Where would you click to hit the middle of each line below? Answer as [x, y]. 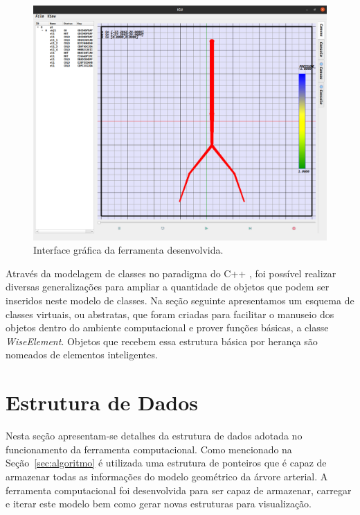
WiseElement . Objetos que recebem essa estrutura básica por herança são [162, 341]
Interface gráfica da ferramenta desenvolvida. [128, 250]
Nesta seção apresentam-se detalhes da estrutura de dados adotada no [154, 436]
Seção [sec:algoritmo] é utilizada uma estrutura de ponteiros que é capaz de [166, 463]
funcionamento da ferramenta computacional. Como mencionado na [149, 449]
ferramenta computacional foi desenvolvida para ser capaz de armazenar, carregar [179, 490]
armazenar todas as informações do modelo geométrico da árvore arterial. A [167, 476]
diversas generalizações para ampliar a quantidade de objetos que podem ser [168, 287]
